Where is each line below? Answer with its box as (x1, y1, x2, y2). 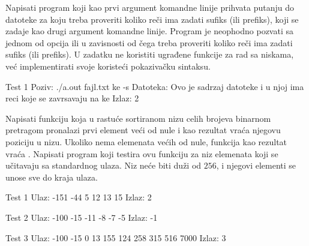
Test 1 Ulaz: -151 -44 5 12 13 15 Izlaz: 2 (5, 191, 152, 203)
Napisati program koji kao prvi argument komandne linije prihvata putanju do (5, 1, 295, 13)
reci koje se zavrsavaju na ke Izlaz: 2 (5, 92, 139, 104)
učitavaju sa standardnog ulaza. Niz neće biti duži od (5, 159, 202, 172)
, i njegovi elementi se (216, 159, 296, 172)
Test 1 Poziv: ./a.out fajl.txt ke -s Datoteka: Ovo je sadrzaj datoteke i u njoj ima (5, 80, 304, 92)
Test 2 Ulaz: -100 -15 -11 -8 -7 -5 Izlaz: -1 (5, 211, 158, 223)
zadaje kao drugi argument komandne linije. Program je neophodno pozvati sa (5, 25, 293, 37)
